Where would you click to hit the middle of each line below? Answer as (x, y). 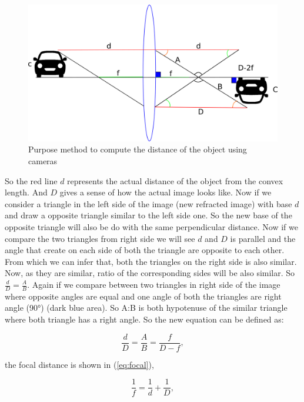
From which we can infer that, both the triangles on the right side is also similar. (151, 261)
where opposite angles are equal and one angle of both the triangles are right (143, 296)
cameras (43, 161)
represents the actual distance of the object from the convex (175, 180)
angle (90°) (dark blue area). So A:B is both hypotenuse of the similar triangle (146, 308)
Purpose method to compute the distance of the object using (138, 149)
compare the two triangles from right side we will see (100, 238)
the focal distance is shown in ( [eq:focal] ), (79, 364)
